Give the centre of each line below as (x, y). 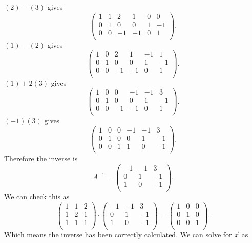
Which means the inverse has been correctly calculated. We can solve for (118, 234)
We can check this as (37, 196)
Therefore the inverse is (41, 158)
